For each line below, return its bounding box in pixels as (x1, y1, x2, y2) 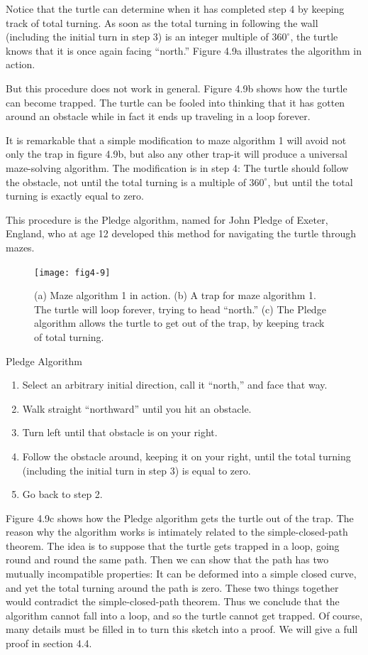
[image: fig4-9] (34, 267, 111, 278)
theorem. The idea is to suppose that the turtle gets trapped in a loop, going (6, 538, 340, 553)
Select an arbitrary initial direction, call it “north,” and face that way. (22, 377, 328, 392)
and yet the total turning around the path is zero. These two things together (6, 580, 339, 595)
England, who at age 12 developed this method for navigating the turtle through (6, 226, 356, 241)
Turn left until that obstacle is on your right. (22, 425, 218, 440)
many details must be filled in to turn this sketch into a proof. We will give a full (6, 622, 358, 637)
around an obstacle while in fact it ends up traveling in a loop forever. (6, 109, 311, 124)
